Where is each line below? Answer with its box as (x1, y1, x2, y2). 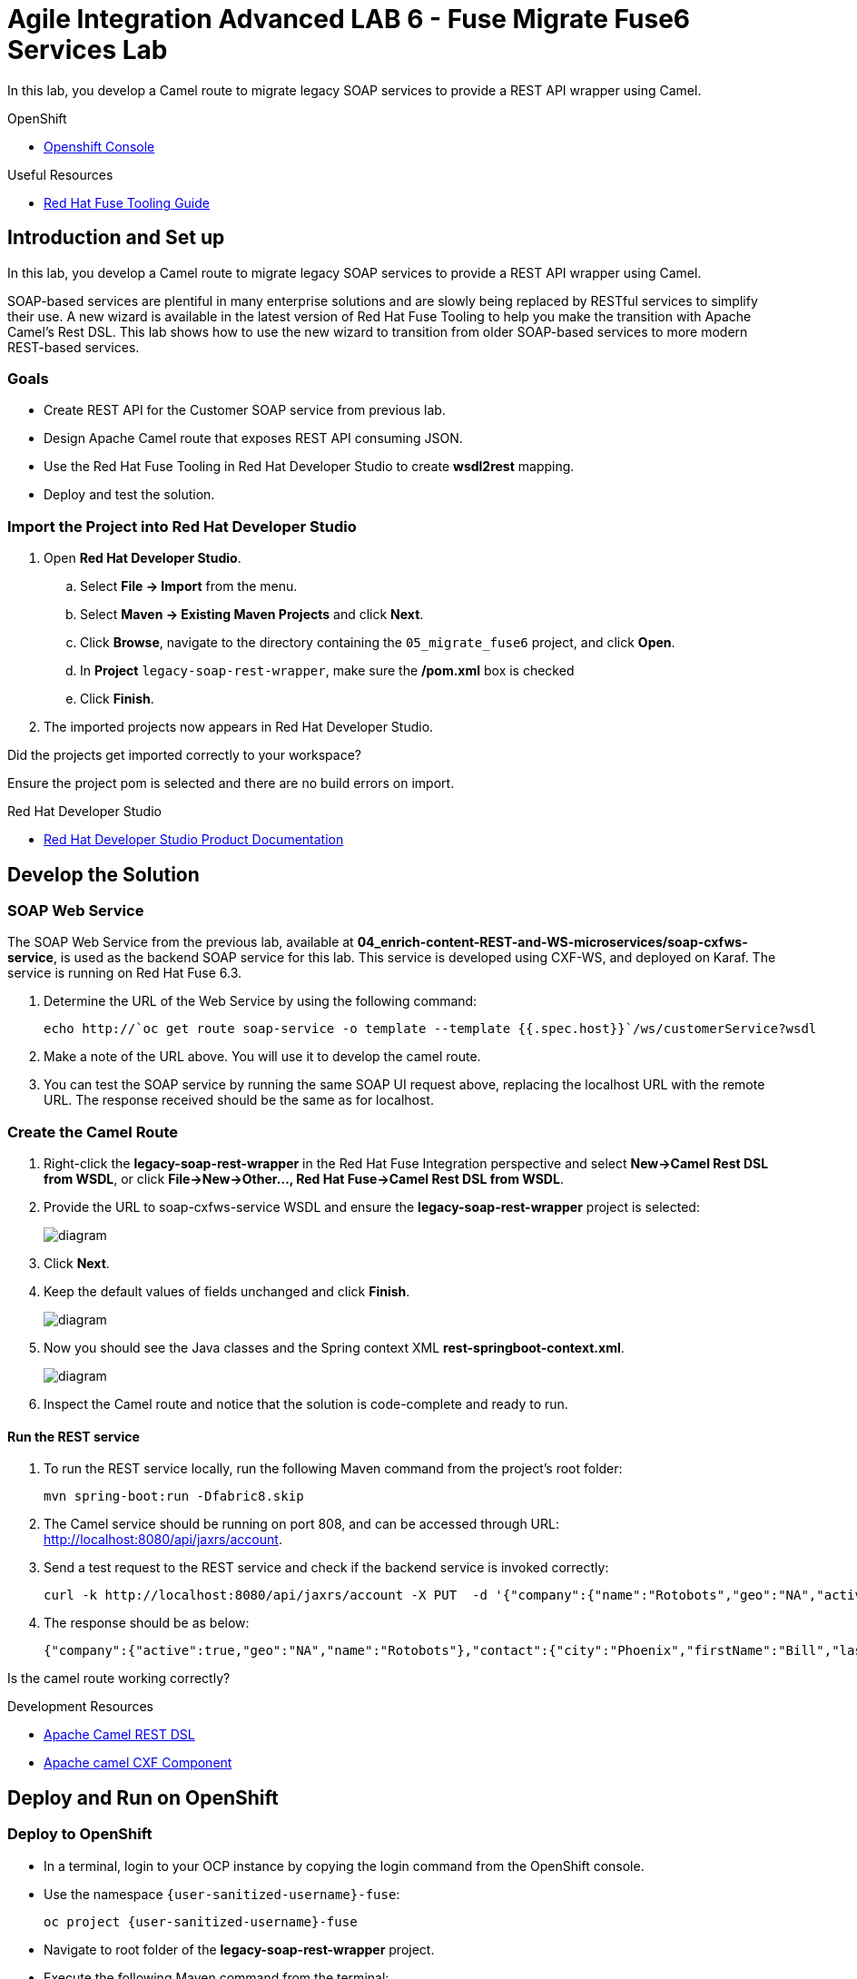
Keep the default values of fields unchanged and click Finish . (44, 1284, 410, 1300)
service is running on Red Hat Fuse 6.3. (7, 965, 242, 981)
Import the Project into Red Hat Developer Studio (7, 517, 357, 536)
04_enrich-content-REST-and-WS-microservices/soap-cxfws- (357, 934, 748, 950)
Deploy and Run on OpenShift (7, 1786, 279, 1809)
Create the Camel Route (7, 1122, 178, 1141)
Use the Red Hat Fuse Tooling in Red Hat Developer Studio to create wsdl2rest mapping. (44, 458, 575, 475)
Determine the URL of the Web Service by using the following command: (44, 993, 478, 1009)
